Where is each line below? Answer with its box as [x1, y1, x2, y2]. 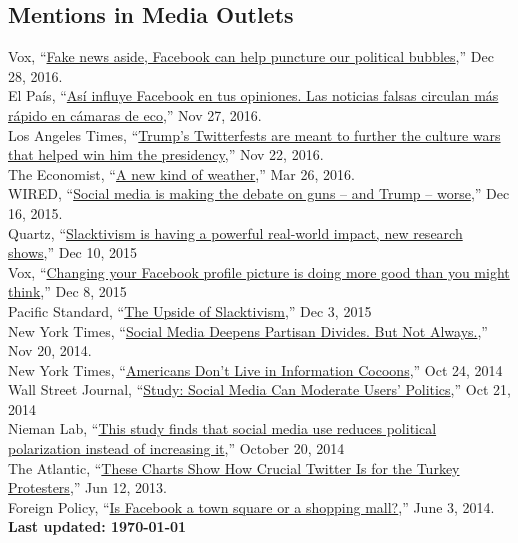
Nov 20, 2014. [8, 340, 92, 361]
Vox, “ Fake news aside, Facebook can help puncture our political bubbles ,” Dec [8, 46, 494, 67]
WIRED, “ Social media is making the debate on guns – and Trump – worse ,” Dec [8, 183, 510, 204]
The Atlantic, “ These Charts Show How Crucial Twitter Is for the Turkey [8, 457, 460, 478]
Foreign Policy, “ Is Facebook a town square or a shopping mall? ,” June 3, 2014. [8, 496, 495, 517]
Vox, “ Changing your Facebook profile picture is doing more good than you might [8, 261, 510, 282]
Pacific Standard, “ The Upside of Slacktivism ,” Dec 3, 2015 [8, 300, 372, 321]
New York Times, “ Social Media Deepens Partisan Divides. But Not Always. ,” [8, 320, 488, 341]
